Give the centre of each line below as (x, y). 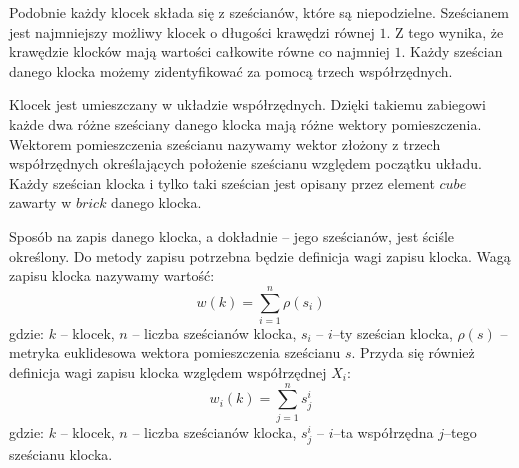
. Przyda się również (413, 352)
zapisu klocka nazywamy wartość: (112, 275)
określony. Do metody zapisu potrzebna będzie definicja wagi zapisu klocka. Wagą (260, 255)
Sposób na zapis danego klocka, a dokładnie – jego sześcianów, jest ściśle (232, 235)
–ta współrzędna (383, 431)
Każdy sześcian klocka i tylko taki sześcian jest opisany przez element (222, 182)
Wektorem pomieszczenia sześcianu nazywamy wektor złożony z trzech (225, 143)
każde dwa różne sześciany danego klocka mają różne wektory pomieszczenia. (245, 123)
